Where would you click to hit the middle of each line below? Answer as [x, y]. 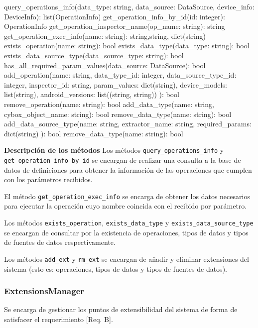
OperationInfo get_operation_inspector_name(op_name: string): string [115, 26]
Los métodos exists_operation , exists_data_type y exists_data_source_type [129, 223]
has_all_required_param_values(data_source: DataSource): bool [105, 65]
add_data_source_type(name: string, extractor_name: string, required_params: [128, 124]
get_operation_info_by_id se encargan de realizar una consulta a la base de [123, 160]
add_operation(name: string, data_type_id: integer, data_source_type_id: [120, 75]
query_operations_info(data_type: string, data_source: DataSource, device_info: [129, 6]
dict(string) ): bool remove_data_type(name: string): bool [94, 133]
